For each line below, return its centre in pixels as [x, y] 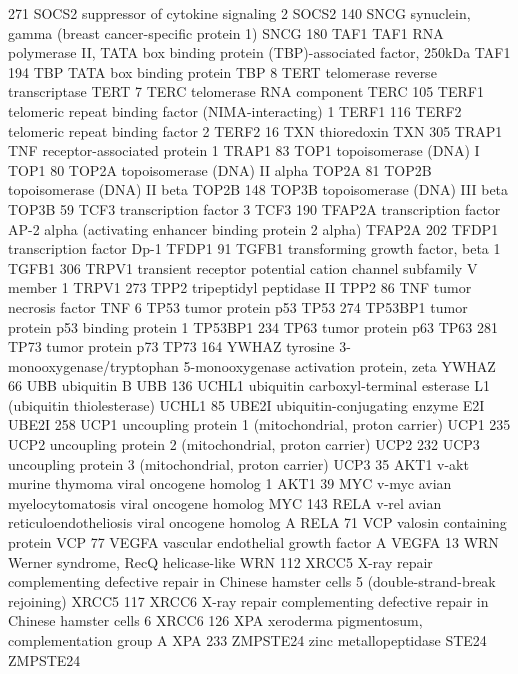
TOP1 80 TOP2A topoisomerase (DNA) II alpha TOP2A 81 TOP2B [220, 169]
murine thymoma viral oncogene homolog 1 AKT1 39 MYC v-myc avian [230, 483]
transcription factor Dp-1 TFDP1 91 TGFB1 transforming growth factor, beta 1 [254, 248]
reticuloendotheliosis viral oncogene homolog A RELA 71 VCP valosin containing [257, 522]
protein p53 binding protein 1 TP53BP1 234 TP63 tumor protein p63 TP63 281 [253, 326]
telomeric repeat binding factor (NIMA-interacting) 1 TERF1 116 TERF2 [235, 110]
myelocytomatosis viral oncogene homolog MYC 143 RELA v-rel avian [225, 502]
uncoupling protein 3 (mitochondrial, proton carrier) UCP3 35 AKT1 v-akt [238, 463]
